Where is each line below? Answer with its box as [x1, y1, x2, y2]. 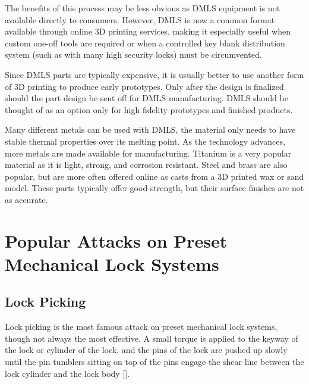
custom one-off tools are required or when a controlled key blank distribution [5, 36, 285, 49]
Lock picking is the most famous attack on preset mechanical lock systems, [5, 320, 278, 333]
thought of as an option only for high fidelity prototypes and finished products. [5, 103, 293, 115]
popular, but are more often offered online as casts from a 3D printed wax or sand [5, 170, 304, 182]
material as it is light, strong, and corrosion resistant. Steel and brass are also [5, 158, 288, 171]
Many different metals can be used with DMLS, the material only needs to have [5, 123, 296, 136]
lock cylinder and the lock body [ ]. [5, 367, 130, 379]
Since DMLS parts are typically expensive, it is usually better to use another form [5, 68, 304, 80]
